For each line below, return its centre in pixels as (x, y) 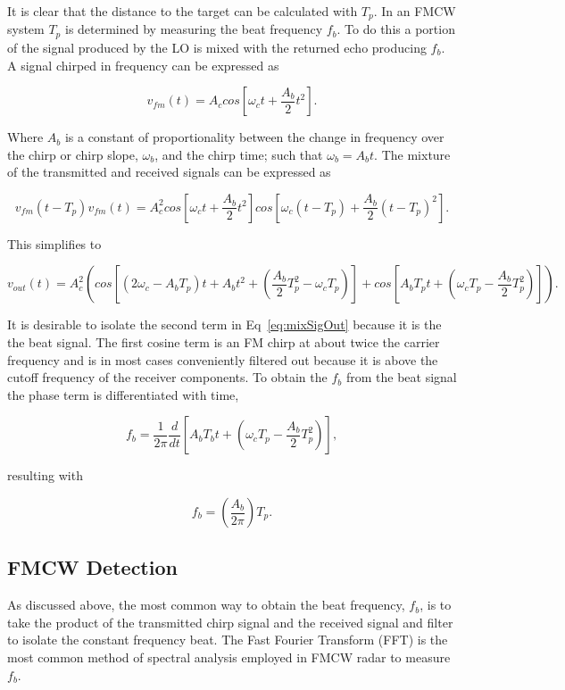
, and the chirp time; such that (239, 154)
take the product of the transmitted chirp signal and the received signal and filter (230, 622)
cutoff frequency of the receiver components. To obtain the (167, 377)
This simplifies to (54, 243)
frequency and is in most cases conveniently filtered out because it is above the (223, 359)
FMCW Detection (92, 567)
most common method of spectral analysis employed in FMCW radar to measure (229, 657)
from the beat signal (401, 377)
